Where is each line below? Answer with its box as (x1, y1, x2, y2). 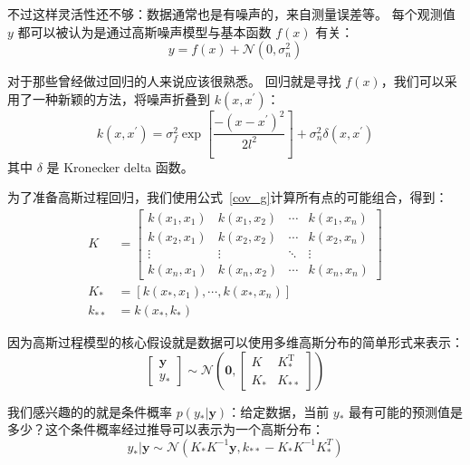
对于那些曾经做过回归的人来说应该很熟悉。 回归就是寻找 (7, 72, 341, 91)
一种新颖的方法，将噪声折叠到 (32, 89, 210, 108)
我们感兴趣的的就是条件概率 (7, 402, 172, 421)
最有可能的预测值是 (349, 402, 464, 421)
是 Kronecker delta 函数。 (46, 157, 194, 176)
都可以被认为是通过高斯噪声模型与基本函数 (17, 22, 272, 41)
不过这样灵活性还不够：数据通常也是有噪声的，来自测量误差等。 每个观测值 (7, 5, 456, 23)
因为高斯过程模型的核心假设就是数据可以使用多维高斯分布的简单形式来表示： (7, 333, 464, 352)
